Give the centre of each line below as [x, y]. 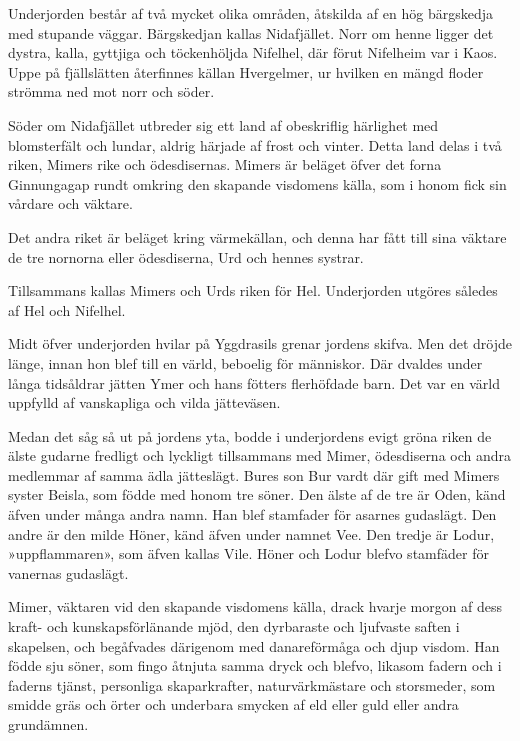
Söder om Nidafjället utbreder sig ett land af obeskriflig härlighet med [223, 124]
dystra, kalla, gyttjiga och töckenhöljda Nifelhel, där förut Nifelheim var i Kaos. [253, 52]
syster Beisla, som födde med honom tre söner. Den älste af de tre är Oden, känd [257, 494]
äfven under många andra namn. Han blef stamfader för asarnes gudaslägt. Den [252, 514]
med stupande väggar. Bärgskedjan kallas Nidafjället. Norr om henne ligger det [251, 32]
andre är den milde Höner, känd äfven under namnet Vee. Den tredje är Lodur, [251, 533]
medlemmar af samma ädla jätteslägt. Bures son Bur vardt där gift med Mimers [254, 474]
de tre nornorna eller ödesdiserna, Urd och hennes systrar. [186, 256]
